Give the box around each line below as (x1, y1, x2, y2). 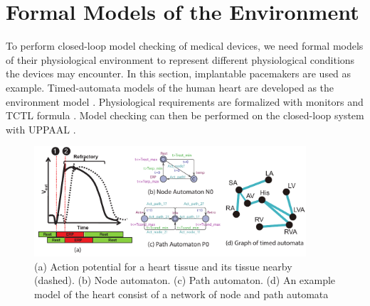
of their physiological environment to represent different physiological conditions (6, 52, 355, 67)
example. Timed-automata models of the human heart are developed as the (6, 80, 334, 94)
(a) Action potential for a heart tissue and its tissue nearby (34, 258, 292, 273)
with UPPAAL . (6, 121, 76, 136)
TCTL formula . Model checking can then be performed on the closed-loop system (6, 108, 364, 123)
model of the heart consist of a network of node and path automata (34, 286, 329, 301)
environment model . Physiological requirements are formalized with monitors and (6, 94, 364, 109)
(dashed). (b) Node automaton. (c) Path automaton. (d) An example (34, 273, 336, 288)
